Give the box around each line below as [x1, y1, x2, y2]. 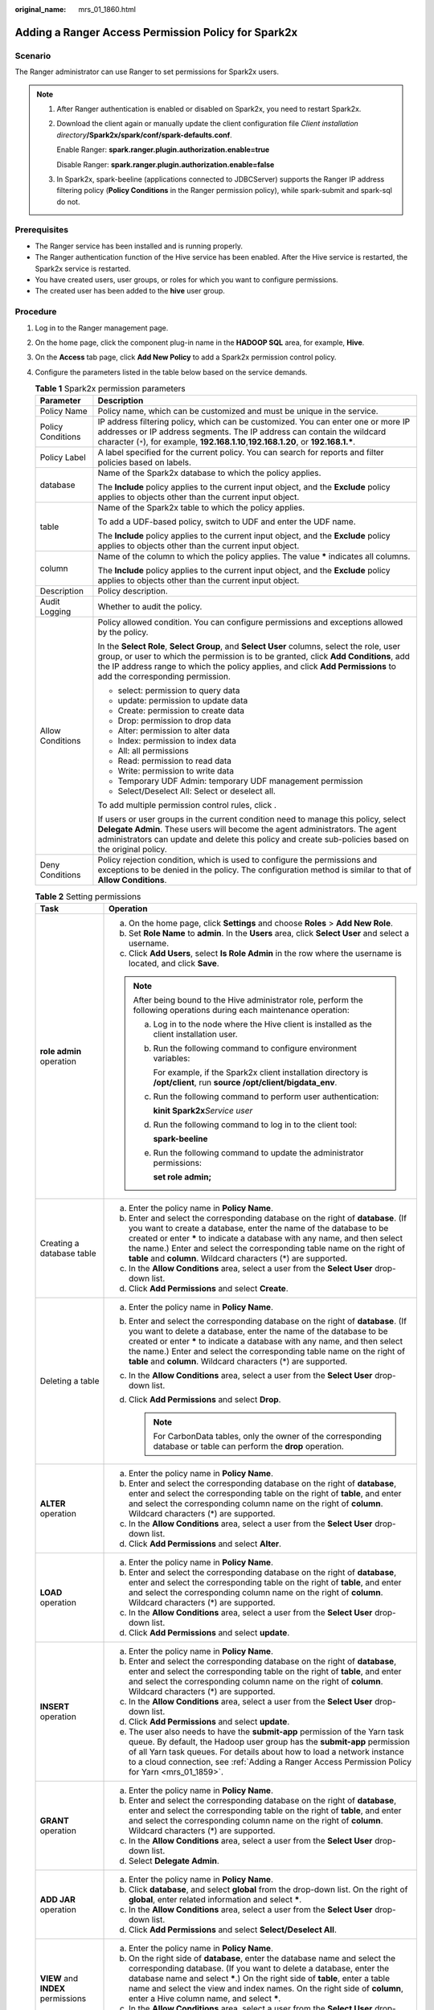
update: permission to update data [117, 695, 248, 707]
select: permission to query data [117, 685, 240, 696]
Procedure [14, 306, 57, 318]
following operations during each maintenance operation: [133, 1004, 350, 1015]
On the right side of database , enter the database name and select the [129, 1952, 396, 1963]
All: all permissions [117, 745, 189, 757]
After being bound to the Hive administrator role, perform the [133, 994, 363, 1005]
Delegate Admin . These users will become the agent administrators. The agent [97, 824, 397, 835]
